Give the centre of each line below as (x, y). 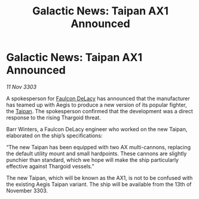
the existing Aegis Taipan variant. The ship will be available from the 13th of (99, 184)
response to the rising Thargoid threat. (54, 117)
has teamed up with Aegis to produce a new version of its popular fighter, (97, 105)
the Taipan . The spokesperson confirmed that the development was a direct (99, 111)
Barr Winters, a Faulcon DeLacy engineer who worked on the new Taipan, (97, 129)
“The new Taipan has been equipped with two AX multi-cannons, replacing (99, 147)
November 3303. (27, 191)
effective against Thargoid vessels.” (50, 166)
